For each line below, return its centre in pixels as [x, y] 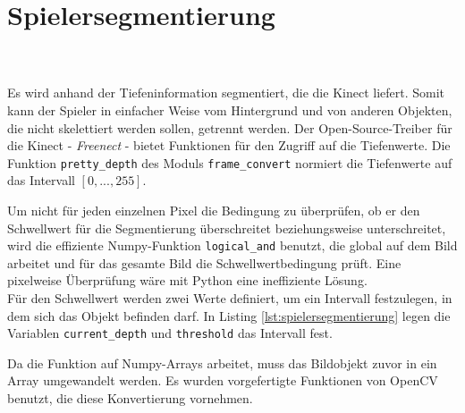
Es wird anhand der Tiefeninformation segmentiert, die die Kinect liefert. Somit [226, 93]
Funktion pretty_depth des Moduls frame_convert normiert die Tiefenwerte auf [230, 162]
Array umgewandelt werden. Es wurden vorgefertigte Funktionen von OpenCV [223, 380]
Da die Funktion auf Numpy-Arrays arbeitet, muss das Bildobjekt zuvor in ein [222, 362]
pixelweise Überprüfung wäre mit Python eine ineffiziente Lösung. [187, 280]
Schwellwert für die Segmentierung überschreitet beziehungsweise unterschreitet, [227, 228]
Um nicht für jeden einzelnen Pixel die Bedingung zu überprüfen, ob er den [214, 210]
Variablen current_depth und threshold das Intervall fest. [170, 333]
